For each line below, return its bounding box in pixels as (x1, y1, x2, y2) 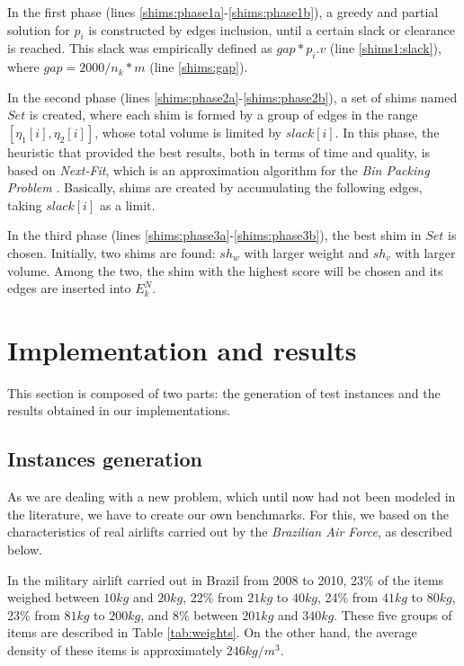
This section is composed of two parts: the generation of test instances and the (7, 383, 441, 402)
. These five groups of (334, 605, 452, 624)
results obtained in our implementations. (7, 401, 231, 420)
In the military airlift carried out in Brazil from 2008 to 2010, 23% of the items (7, 570, 444, 589)
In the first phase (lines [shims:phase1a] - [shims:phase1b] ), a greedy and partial (7, 3, 439, 21)
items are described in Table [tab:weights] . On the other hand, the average (7, 623, 417, 642)
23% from (7, 605, 60, 624)
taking (7, 195, 42, 214)
